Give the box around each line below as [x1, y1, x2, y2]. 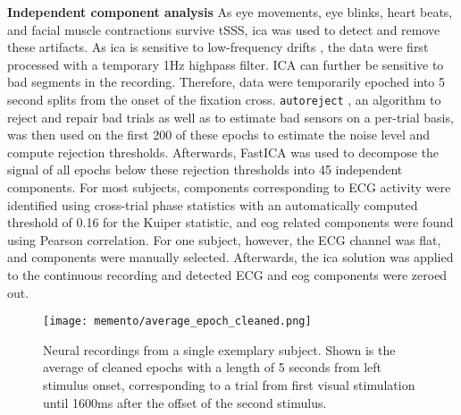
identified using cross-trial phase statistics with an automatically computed [7, 195, 418, 214]
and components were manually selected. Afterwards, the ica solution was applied [7, 248, 454, 267]
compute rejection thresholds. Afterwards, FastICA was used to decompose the [7, 142, 440, 161]
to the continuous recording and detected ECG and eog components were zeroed [7, 265, 448, 284]
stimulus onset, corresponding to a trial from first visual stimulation [43, 376, 415, 394]
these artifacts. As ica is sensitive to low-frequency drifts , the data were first [7, 38, 429, 56]
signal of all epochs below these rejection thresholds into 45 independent [7, 160, 403, 179]
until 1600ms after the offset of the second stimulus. [43, 393, 327, 411]
